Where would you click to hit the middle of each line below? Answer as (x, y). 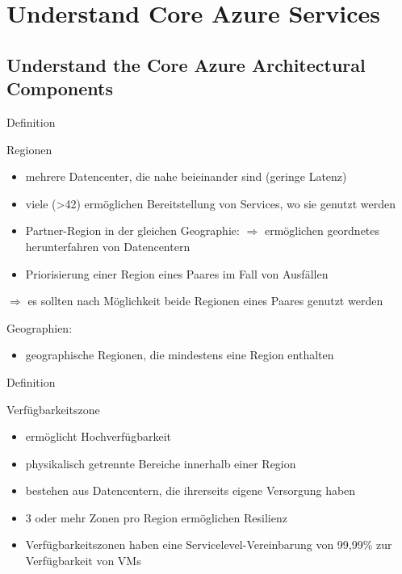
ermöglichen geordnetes (322, 230)
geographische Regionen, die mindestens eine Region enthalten (180, 355)
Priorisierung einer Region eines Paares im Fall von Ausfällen (177, 273)
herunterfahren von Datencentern (108, 246)
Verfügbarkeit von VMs (83, 561)
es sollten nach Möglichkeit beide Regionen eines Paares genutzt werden (205, 301)
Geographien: (40, 327)
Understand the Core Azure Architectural (186, 64)
